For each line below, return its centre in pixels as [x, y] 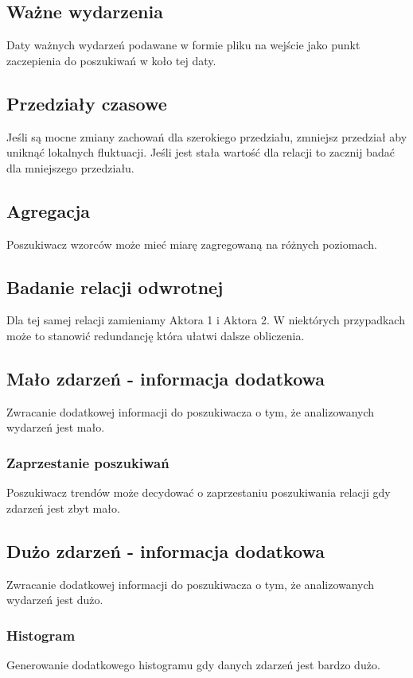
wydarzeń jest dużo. [55, 600]
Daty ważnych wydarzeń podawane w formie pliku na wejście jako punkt [183, 45]
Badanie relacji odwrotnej [115, 287]
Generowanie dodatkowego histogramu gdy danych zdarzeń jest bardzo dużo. [193, 664]
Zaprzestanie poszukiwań [88, 462]
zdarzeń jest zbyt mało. [63, 508]
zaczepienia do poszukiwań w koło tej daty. [111, 60]
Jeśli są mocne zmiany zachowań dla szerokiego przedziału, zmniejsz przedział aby [207, 136]
